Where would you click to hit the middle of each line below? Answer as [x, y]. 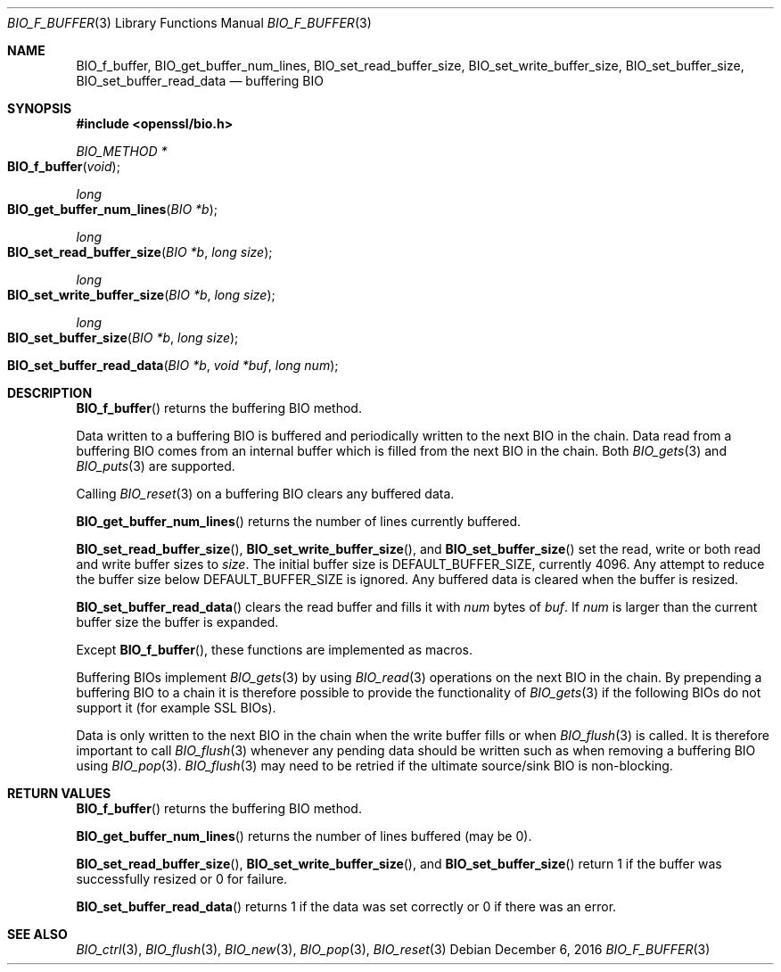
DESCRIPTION [50, 393]
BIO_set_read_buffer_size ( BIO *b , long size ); [140, 252]
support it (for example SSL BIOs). [176, 708]
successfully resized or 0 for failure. [182, 879]
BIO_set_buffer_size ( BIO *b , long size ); [123, 338]
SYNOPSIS [40, 108]
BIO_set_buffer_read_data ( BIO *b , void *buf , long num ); [173, 365]
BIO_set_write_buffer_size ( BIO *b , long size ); [141, 295]
